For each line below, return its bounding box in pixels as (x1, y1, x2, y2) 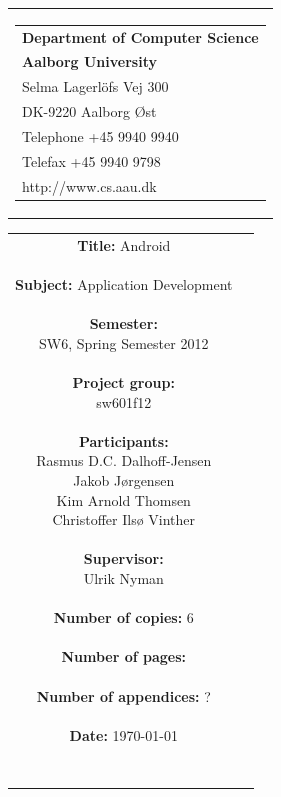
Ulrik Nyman (83, 568, 164, 588)
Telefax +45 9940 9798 (22, 150, 161, 171)
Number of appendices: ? (36, 685, 211, 706)
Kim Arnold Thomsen (56, 489, 191, 510)
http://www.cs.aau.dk (22, 175, 157, 196)
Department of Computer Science (22, 26, 259, 47)
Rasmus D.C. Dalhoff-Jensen (36, 450, 212, 471)
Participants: (78, 430, 169, 451)
